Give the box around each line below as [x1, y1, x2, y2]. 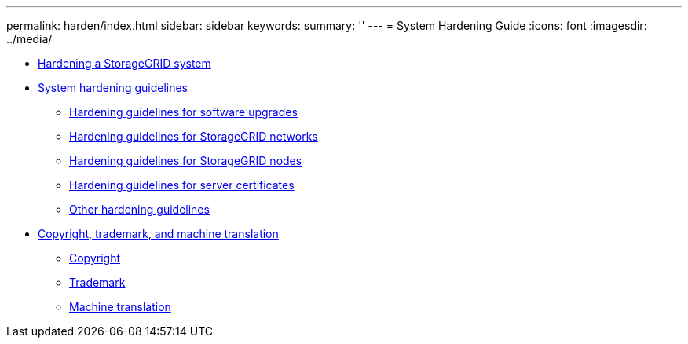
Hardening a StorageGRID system [38, 57, 211, 70]
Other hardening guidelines [69, 203, 210, 216]
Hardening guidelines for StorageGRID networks [69, 130, 318, 143]
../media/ [6, 32, 53, 46]
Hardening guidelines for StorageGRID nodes [69, 154, 302, 167]
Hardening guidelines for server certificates [69, 178, 295, 192]
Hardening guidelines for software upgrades [69, 105, 298, 119]
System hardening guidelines [38, 81, 188, 94]
